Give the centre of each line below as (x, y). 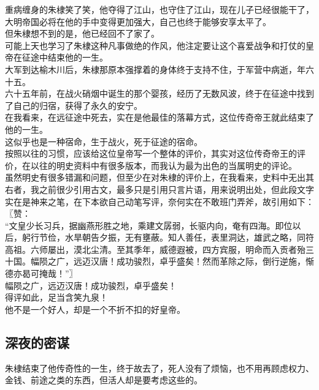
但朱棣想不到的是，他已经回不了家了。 (82, 33)
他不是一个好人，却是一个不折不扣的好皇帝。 (95, 309)
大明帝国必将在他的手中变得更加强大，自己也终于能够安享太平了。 (138, 21)
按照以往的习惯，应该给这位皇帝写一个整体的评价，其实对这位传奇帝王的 (151, 153)
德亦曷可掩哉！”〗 (41, 273)
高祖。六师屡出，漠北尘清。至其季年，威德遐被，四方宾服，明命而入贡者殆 (155, 249)
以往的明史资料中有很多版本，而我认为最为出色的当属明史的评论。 (163, 165)
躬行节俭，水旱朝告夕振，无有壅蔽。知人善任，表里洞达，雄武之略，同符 (168, 237)
